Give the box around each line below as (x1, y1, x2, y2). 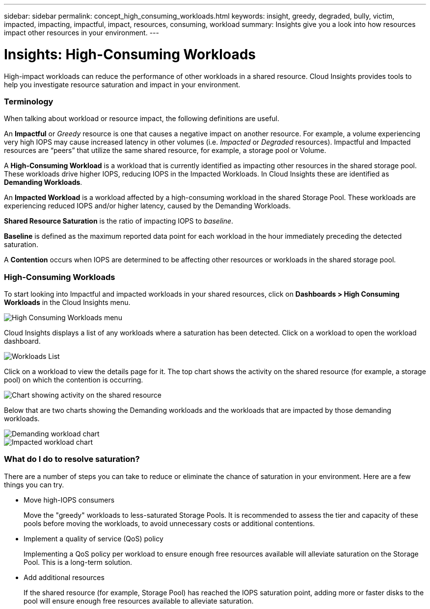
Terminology (4, 96, 54, 106)
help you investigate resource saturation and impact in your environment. (4, 80, 241, 89)
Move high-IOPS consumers (24, 495, 115, 504)
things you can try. (4, 480, 64, 489)
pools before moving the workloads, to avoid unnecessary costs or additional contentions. (24, 519, 315, 528)
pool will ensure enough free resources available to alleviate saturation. (24, 596, 254, 605)
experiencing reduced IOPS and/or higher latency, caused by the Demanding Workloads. (4, 202, 291, 210)
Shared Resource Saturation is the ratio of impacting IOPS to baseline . (4, 217, 234, 226)
